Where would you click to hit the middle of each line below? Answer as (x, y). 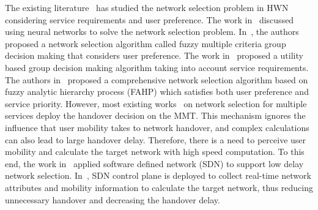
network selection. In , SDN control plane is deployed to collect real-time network (158, 175)
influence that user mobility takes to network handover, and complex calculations (157, 127)
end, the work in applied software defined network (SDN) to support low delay (154, 163)
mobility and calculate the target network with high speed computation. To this (155, 152)
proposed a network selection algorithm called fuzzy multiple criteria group (146, 43)
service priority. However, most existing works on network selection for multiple (156, 103)
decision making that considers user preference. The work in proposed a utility (154, 55)
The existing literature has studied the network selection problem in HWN (147, 7)
